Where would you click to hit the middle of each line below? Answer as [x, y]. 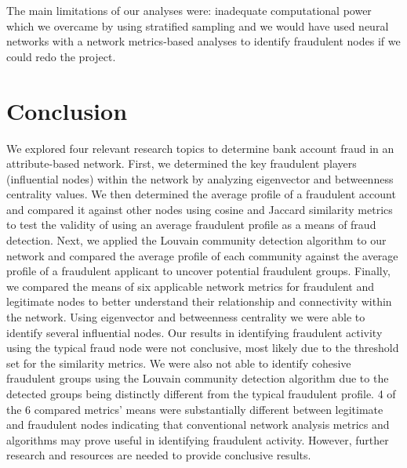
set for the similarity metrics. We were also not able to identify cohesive [179, 363]
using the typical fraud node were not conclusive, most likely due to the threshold [203, 348]
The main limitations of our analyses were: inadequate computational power [189, 10]
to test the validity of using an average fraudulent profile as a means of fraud [191, 225]
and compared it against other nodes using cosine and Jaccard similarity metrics [200, 209]
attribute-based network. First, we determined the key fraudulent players [182, 163]
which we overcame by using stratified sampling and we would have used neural [198, 25]
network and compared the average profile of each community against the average [202, 255]
